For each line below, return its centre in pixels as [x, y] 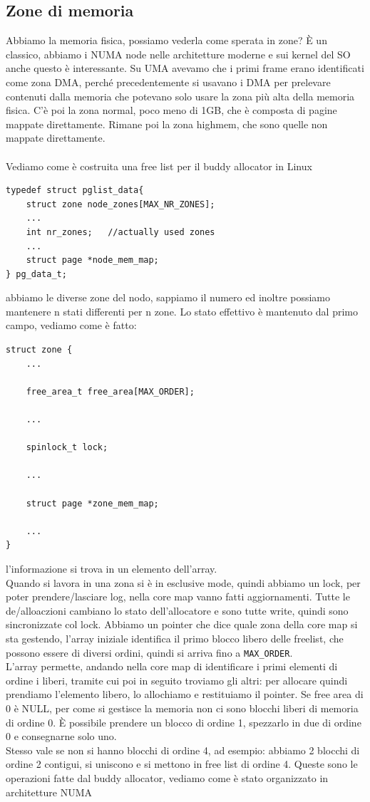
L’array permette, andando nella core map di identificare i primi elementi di [172, 666]
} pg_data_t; [36, 274]
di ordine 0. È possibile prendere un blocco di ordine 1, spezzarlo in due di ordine [184, 722]
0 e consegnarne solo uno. [61, 736]
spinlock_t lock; [67, 448]
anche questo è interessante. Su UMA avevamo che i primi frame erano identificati [185, 68]
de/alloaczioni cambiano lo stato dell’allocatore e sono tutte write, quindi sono [177, 610]
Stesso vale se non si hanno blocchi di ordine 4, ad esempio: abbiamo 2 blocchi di [183, 750]
